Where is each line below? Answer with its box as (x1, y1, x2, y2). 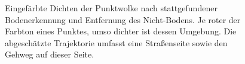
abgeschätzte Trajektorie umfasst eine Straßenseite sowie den (5, 36, 228, 49)
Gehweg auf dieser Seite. (5, 48, 94, 60)
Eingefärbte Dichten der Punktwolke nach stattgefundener (5, 2, 218, 14)
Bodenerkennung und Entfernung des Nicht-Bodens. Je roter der (5, 13, 241, 25)
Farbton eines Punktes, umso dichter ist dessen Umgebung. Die (5, 25, 237, 37)
